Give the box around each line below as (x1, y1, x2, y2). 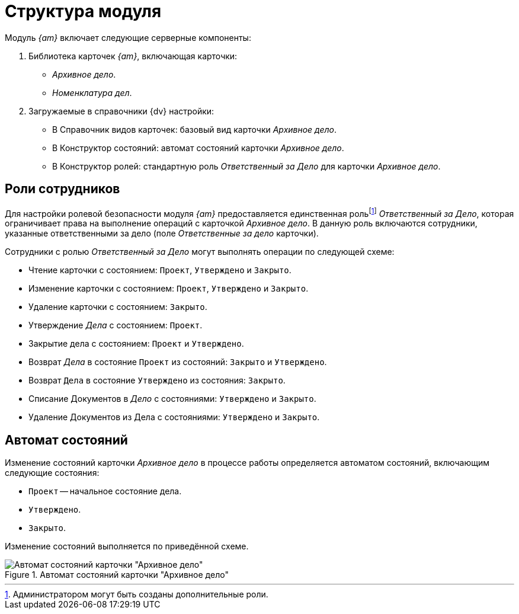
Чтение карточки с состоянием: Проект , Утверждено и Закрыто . (28, 265, 291, 276)
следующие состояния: (5, 468, 100, 478)
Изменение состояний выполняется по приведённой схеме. (5, 541, 249, 552)
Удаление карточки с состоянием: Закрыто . (28, 302, 207, 312)
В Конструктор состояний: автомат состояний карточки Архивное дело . (52, 142, 344, 153)
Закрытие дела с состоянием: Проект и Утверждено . (28, 338, 244, 349)
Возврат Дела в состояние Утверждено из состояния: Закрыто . (28, 375, 286, 386)
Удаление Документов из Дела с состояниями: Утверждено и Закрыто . (28, 412, 320, 423)
